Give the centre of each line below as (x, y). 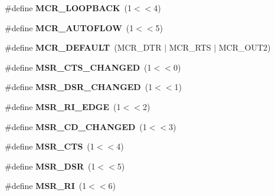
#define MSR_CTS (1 (50, 146)
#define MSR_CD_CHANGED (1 (76, 126)
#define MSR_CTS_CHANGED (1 (78, 67)
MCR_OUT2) (245, 47)
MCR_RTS (190, 47)
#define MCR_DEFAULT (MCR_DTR (83, 47)
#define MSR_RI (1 (46, 186)
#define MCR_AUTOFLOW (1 (69, 27)
